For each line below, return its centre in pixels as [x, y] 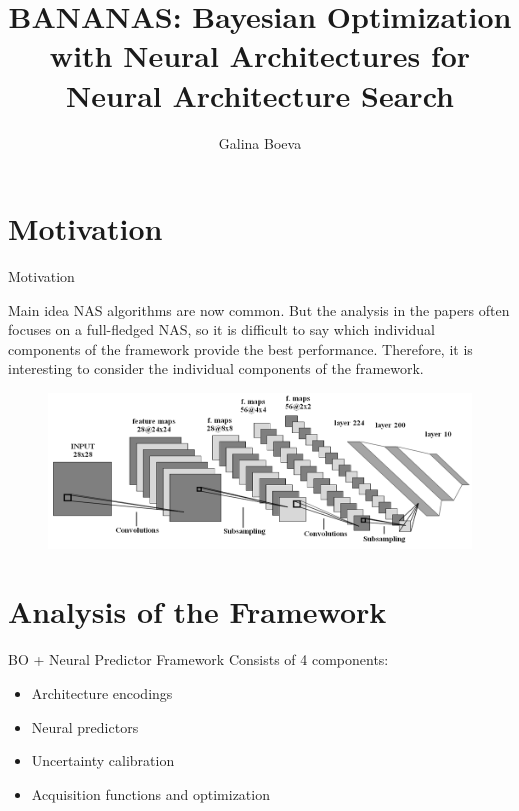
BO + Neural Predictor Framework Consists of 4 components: [198, 659]
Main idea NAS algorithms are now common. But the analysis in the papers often [259, 309]
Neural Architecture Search [260, 94]
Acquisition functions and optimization [150, 793]
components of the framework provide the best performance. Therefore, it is [240, 348]
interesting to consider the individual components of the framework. [216, 368]
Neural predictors [85, 726]
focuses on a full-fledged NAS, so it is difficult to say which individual [222, 329]
